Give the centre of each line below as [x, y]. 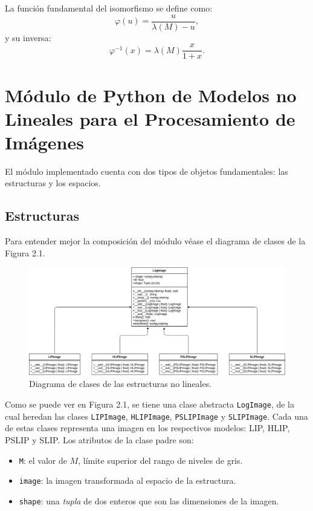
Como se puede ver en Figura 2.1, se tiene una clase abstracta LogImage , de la [150, 404]
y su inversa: [28, 37]
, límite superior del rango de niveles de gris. [160, 460]
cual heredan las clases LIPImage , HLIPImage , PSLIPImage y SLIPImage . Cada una [156, 416]
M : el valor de [43, 460]
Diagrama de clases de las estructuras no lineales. [121, 384]
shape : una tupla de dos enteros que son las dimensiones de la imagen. [149, 500]
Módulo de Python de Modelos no [151, 95]
